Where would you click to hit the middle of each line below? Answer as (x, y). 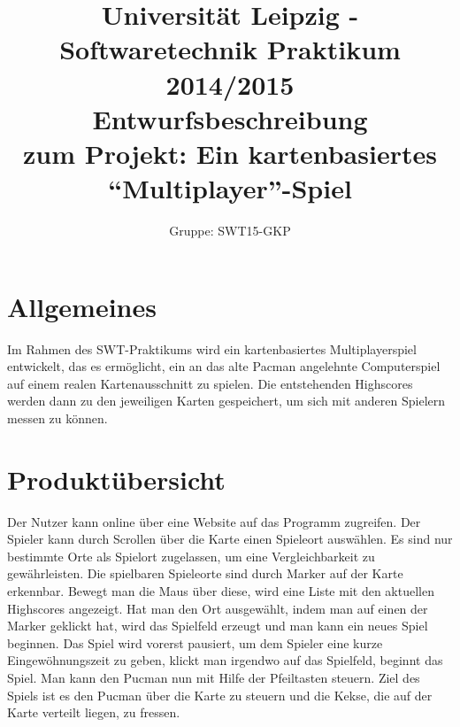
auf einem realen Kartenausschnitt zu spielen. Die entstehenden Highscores (210, 383)
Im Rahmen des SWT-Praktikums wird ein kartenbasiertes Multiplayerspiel (212, 348)
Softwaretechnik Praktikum (230, 49)
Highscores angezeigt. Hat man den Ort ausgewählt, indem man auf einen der (218, 608)
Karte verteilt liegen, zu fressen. (94, 712)
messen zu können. (57, 418)
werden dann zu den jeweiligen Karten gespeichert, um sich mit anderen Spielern (226, 401)
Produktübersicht (116, 479)
